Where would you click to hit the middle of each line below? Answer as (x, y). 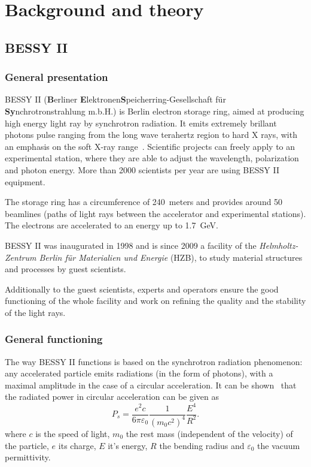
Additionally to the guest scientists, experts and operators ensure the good (142, 289)
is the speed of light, (73, 433)
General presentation (57, 77)
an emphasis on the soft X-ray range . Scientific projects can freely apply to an (150, 146)
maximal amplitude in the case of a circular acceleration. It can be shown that (151, 385)
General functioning (54, 339)
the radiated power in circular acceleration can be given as (112, 397)
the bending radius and (202, 445)
